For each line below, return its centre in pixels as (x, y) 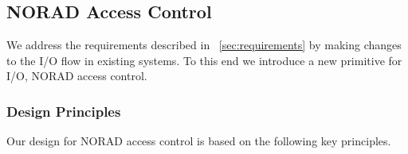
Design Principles (64, 111)
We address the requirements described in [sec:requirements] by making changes (204, 45)
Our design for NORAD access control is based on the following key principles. (199, 141)
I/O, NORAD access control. (77, 76)
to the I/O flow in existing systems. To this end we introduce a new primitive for (204, 60)
